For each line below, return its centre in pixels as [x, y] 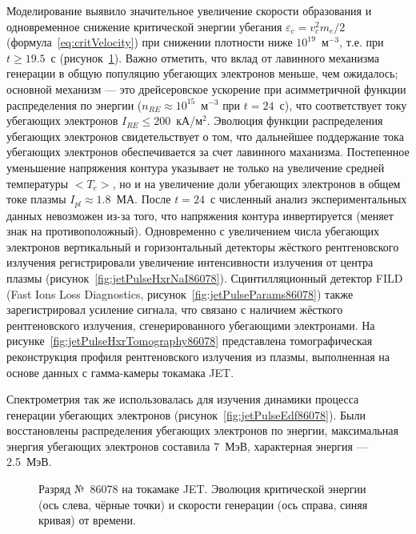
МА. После [144, 199]
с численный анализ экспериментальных [308, 199]
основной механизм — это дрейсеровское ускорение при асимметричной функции [206, 88]
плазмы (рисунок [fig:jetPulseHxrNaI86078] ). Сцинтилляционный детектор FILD [205, 277]
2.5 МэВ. [29, 462]
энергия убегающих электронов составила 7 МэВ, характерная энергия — [187, 446]
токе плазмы [36, 199]
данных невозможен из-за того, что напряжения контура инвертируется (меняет [200, 215]
